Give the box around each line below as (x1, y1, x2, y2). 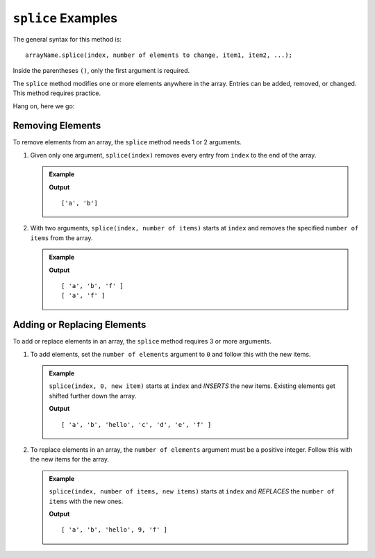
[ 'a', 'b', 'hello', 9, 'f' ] (61, 526, 168, 534)
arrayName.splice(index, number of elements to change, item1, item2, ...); (25, 51, 293, 59)
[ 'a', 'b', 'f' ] (61, 282, 124, 289)
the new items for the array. (30, 455, 110, 464)
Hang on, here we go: (12, 101, 75, 110)
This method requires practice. (12, 89, 101, 97)
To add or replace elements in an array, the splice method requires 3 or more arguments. (12, 337, 272, 346)
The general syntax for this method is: (12, 35, 122, 43)
